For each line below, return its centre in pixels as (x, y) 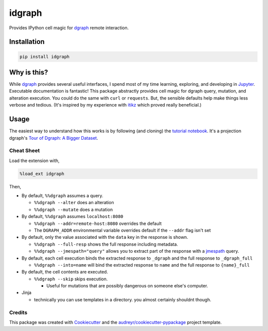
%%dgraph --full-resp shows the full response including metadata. (106, 244)
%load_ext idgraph (42, 174)
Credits (18, 312)
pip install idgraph (44, 56)
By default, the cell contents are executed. (65, 272)
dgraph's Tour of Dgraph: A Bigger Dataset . (54, 138)
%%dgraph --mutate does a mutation (73, 209)
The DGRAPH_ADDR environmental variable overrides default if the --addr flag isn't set (122, 230)
